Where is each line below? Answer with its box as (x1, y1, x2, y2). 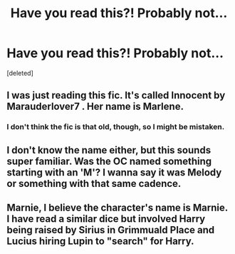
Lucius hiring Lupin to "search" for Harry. (6, 235, 194, 248)
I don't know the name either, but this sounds (6, 144, 211, 156)
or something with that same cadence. (6, 177, 182, 190)
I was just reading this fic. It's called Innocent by (6, 89, 226, 101)
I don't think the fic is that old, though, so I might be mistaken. (6, 122, 225, 132)
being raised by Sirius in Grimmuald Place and (6, 224, 215, 236)
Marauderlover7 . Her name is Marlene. (6, 101, 184, 113)
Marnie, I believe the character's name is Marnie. (6, 202, 229, 214)
